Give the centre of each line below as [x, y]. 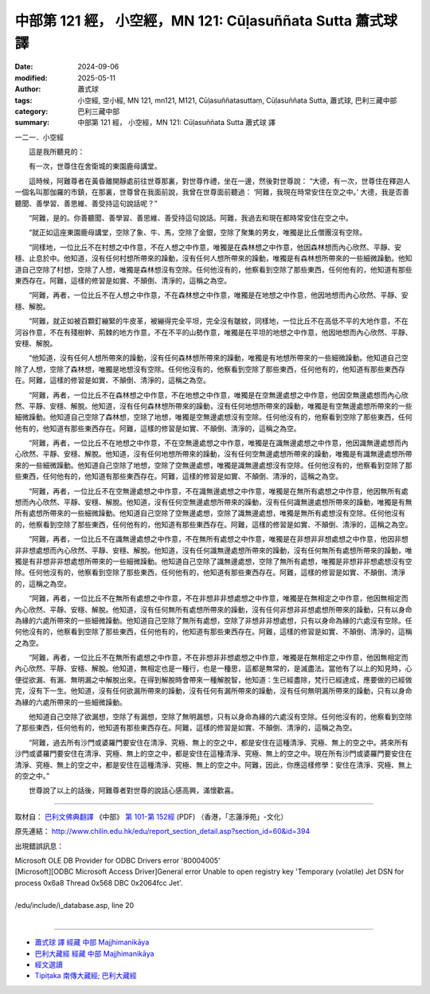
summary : [32, 123]
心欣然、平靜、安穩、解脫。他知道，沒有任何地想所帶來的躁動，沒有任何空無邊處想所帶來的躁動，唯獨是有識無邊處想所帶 [213, 454]
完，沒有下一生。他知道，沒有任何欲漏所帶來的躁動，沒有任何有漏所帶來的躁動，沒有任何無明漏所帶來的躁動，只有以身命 [213, 691]
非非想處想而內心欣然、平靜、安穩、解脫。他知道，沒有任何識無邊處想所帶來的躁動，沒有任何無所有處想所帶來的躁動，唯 [213, 550]
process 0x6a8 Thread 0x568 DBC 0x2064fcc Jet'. [99, 882]
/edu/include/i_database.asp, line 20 [74, 905]
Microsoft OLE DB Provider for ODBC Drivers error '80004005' [117, 860]
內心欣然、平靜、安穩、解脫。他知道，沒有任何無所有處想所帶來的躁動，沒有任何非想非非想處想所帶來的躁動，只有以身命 [213, 609]
